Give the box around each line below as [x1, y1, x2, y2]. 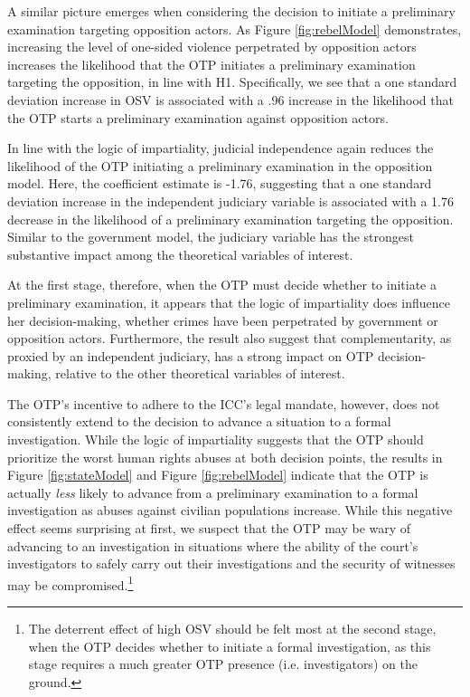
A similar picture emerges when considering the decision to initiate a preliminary [7, 2, 456, 20]
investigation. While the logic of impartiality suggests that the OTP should [7, 430, 424, 449]
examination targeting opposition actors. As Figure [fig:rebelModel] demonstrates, [7, 19, 462, 38]
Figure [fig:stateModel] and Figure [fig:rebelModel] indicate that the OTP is [7, 465, 428, 484]
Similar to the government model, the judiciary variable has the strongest [7, 227, 414, 246]
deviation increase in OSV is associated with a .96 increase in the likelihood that [7, 90, 454, 109]
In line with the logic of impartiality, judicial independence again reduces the [7, 138, 434, 158]
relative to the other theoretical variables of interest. [55, 364, 345, 383]
